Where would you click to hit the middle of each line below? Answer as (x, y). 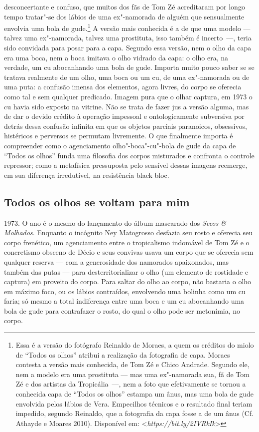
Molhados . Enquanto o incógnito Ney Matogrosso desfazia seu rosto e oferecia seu (128, 232)
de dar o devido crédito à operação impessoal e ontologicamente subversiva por (124, 116)
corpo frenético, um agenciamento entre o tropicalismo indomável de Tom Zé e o (127, 242)
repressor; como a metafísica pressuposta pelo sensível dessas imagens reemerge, (126, 165)
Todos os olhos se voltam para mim (97, 202)
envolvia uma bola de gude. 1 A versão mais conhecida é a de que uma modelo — (127, 27)
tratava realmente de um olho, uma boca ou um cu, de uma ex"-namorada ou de (127, 77)
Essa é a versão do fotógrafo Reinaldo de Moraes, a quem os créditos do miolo (135, 345)
